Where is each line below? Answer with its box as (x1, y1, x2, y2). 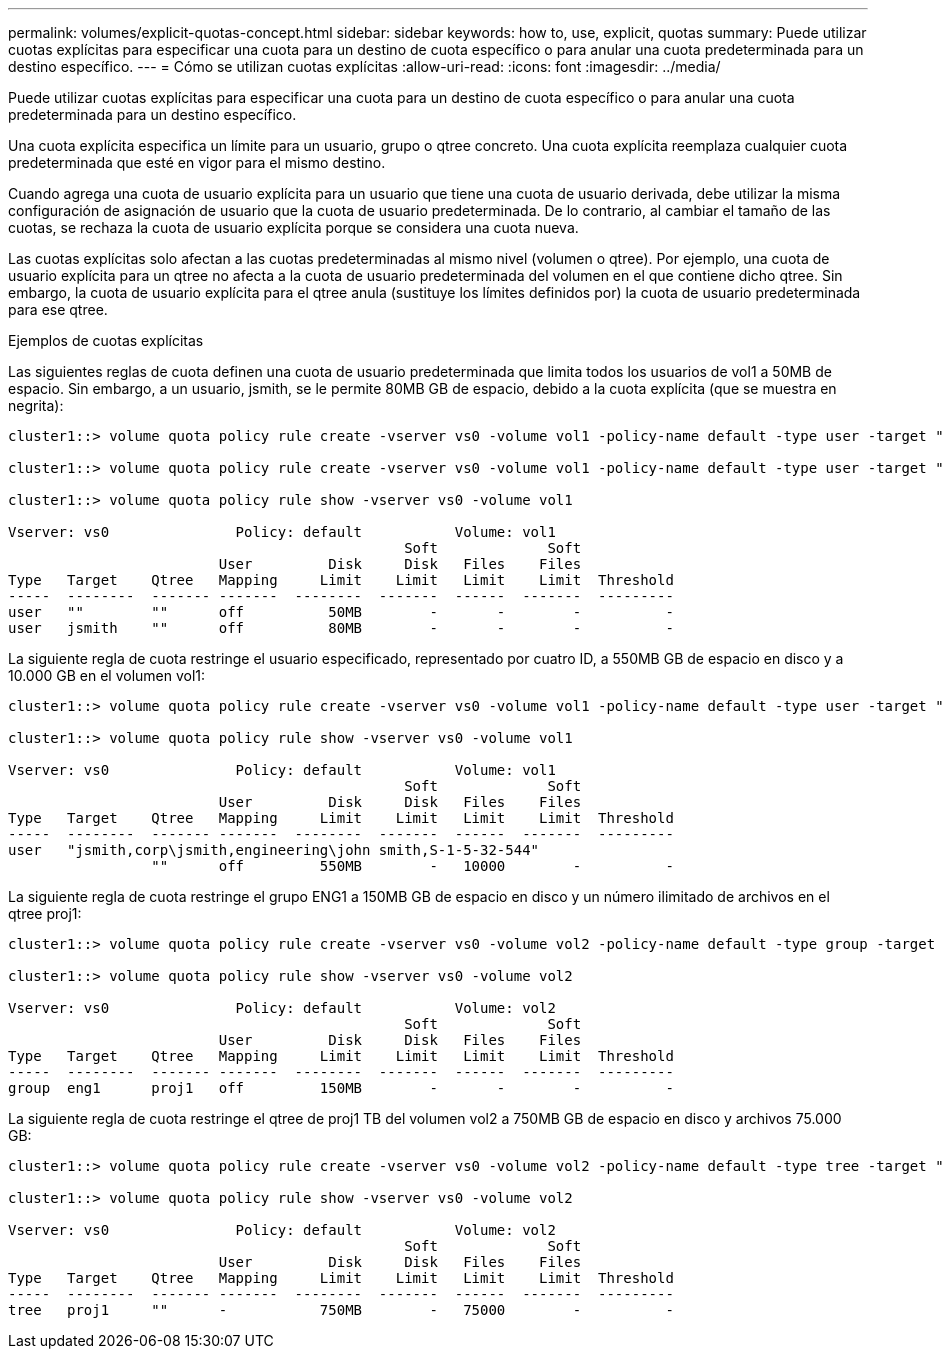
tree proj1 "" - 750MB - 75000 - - (8, 1302, 674, 1318)
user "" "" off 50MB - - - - (8, 604, 674, 620)
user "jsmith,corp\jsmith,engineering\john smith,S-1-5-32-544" (8, 842, 540, 858)
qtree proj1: (8, 905, 82, 922)
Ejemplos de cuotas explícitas (8, 332, 204, 349)
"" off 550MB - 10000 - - (151, 858, 674, 874)
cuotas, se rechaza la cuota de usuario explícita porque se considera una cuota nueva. (8, 219, 579, 236)
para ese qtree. (8, 301, 108, 318)
